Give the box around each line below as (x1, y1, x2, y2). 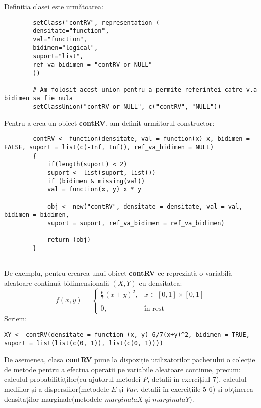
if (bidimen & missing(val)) (47, 177, 145, 185)
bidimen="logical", (33, 44, 98, 52)
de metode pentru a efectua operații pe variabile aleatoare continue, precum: (4, 364, 241, 374)
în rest (144, 305, 164, 313)
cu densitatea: (139, 277, 182, 288)
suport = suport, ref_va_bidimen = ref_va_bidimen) (47, 219, 225, 227)
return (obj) (47, 236, 91, 244)
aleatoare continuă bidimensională (4, 277, 109, 288)
